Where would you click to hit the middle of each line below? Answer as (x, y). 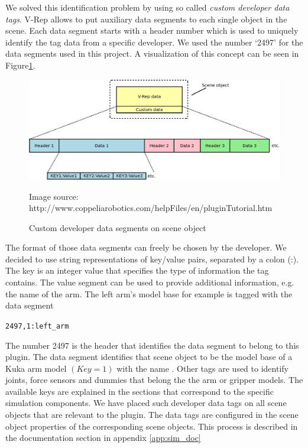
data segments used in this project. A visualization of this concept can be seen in (152, 53)
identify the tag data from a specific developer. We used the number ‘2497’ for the (154, 42)
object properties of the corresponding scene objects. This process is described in (152, 426)
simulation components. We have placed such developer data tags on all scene (146, 403)
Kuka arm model (36, 368)
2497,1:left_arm (37, 326)
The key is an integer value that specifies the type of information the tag (137, 270)
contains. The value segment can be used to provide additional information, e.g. (150, 282)
